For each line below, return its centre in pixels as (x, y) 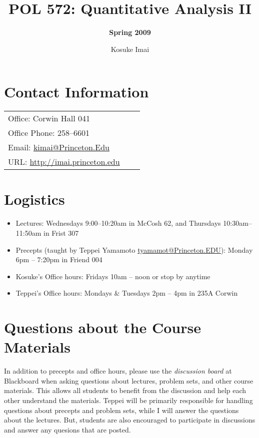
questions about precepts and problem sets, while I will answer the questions (121, 410)
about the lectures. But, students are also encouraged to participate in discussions (130, 420)
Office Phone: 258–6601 (49, 133)
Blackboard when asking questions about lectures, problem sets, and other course (129, 380)
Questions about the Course (102, 327)
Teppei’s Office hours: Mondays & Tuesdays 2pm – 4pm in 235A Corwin (127, 293)
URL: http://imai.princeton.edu (64, 162)
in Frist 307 (61, 232)
